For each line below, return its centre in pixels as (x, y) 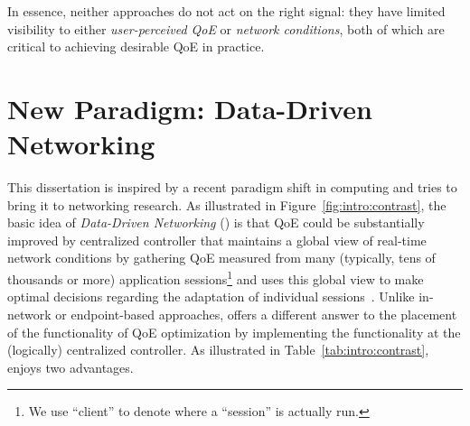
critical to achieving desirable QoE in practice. (136, 46)
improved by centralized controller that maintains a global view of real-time (217, 240)
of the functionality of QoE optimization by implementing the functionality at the (234, 332)
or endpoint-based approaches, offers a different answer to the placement (256, 314)
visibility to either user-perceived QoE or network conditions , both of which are (226, 28)
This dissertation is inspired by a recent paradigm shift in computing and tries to (232, 187)
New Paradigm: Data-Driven (190, 108)
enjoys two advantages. (70, 367)
